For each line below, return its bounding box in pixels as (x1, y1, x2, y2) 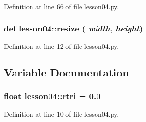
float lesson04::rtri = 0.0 (4, 90, 101, 102)
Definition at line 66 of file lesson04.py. (4, 1, 119, 11)
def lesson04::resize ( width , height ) (4, 22, 143, 34)
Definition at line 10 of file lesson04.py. (4, 109, 119, 119)
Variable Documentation (4, 64, 129, 79)
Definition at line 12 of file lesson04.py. (4, 41, 119, 51)
